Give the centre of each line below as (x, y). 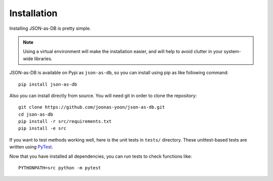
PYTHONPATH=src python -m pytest (60, 168)
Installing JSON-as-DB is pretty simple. (50, 28)
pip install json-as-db (48, 84)
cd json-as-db (36, 114)
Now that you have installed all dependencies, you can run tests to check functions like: (101, 156)
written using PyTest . (31, 147)
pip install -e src (42, 128)
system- (232, 52)
